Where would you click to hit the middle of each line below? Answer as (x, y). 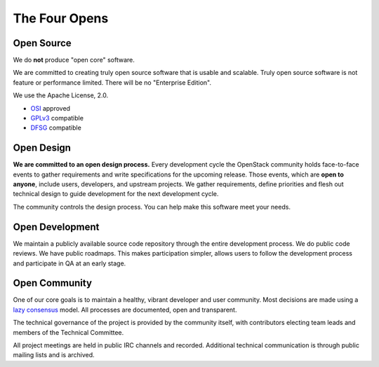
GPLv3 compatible (57, 118)
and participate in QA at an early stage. (69, 263)
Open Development (56, 227)
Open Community (53, 283)
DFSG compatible (56, 128)
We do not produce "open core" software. (74, 60)
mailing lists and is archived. (54, 355)
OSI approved (50, 108)
